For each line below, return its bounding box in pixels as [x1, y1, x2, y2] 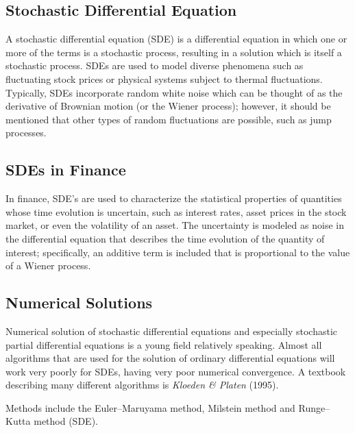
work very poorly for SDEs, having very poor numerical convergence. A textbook [5, 364, 346, 378]
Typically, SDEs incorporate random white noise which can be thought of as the [5, 85, 343, 99]
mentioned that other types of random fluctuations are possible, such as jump [5, 112, 332, 126]
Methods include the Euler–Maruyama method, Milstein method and [5, 400, 295, 415]
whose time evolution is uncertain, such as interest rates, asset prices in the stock [5, 204, 347, 219]
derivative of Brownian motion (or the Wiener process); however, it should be [5, 99, 331, 113]
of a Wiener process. [5, 258, 91, 273]
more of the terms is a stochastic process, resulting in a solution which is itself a [5, 45, 342, 59]
